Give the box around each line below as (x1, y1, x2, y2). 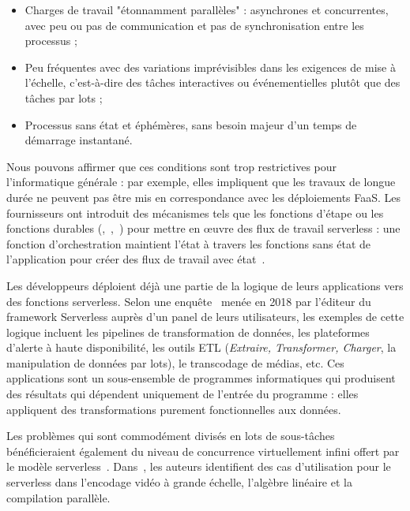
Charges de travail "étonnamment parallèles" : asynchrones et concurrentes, (24, 2, 389, 17)
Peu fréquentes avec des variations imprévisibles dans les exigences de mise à (24, 58, 396, 75)
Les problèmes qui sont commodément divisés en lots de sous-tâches (6, 427, 335, 444)
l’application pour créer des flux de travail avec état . (6, 251, 265, 267)
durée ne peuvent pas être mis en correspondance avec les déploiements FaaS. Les (6, 188, 401, 205)
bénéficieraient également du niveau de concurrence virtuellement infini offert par (6, 442, 400, 459)
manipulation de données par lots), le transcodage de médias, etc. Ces (6, 354, 344, 371)
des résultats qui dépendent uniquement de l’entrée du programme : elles (6, 386, 359, 402)
